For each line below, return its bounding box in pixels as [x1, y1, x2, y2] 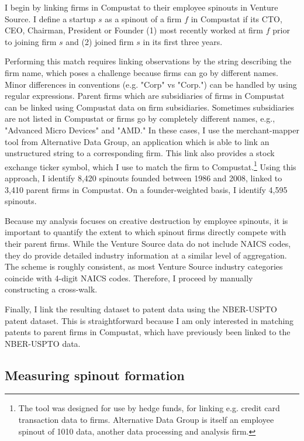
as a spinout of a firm [105, 12, 182, 25]
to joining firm [5, 35, 57, 47]
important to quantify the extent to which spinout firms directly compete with [5, 226, 286, 238]
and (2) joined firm [65, 35, 134, 47]
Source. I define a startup [5, 12, 96, 25]
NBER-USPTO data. [5, 337, 81, 349]
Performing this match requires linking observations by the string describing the [5, 55, 292, 67]
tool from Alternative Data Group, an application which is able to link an [5, 135, 270, 147]
